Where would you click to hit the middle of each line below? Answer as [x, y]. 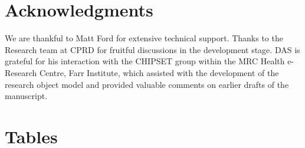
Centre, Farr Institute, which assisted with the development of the [159, 72]
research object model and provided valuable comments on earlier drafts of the [147, 84]
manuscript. [26, 96]
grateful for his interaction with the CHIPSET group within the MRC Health [145, 61]
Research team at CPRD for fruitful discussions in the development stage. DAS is [152, 49]
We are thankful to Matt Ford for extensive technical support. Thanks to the [144, 38]
